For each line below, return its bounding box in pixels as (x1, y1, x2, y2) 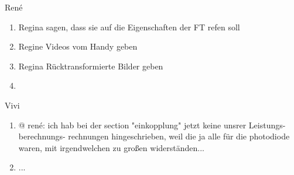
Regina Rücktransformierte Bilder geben (18, 60, 163, 72)
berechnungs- (18, 130, 66, 142)
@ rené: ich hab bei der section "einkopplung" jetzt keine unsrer (18, 118, 247, 131)
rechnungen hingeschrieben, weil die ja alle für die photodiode (68, 130, 290, 142)
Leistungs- (248, 118, 286, 131)
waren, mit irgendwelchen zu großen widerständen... (18, 141, 204, 153)
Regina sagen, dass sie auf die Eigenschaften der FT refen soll (18, 20, 240, 33)
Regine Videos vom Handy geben (18, 40, 138, 52)
